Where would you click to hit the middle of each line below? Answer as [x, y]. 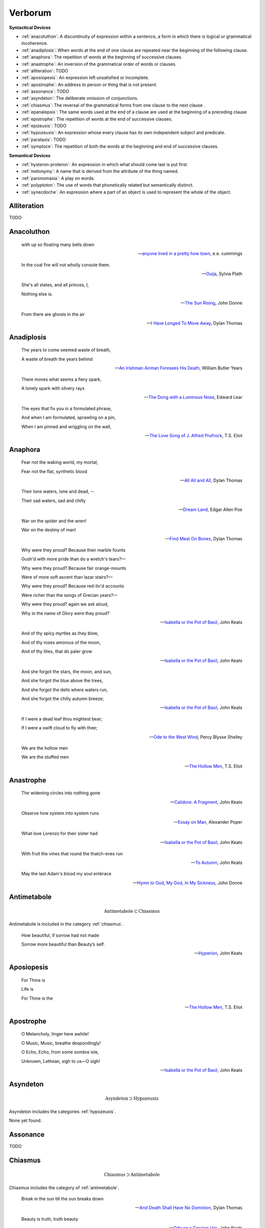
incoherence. [35, 43]
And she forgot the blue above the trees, [62, 681]
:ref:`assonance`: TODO [45, 91]
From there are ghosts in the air [53, 314]
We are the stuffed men [45, 757]
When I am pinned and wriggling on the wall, [66, 426]
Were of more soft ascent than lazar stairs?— [67, 577]
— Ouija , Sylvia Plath [222, 274]
